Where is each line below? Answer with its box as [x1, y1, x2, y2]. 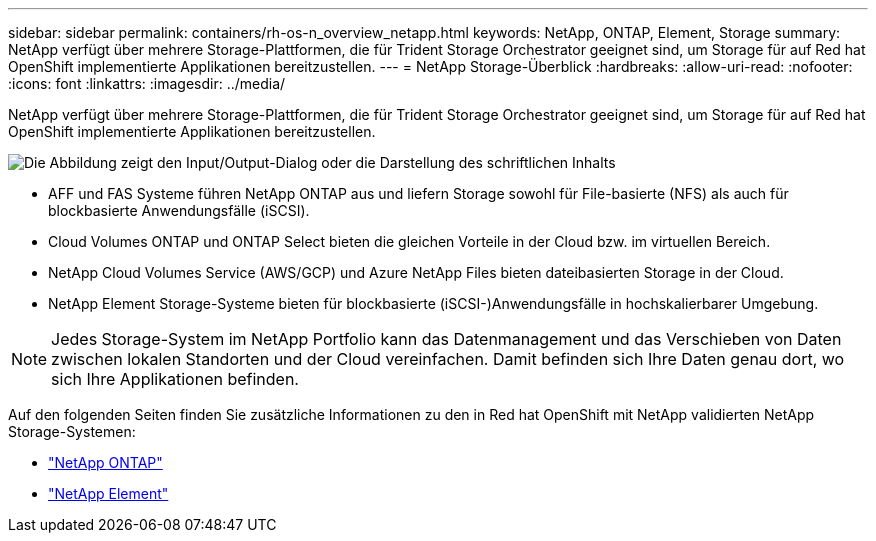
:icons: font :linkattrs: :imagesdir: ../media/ [8, 75, 286, 92]
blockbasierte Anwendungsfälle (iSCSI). [48, 202, 310, 219]
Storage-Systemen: [8, 423, 136, 440]
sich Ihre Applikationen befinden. [51, 369, 299, 389]
